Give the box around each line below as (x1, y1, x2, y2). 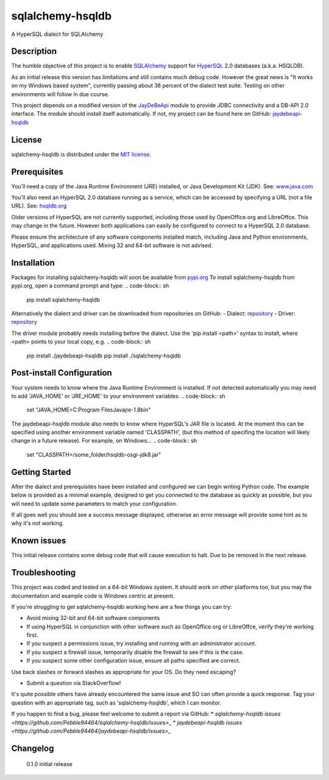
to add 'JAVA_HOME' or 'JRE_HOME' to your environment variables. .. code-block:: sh (11, 392, 225, 399)
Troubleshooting (11, 567, 76, 578)
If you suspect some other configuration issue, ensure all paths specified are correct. (26, 657, 241, 664)
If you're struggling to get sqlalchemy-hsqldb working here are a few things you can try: (11, 603, 232, 610)
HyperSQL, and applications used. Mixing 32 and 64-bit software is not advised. (11, 241, 213, 249)
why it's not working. (11, 519, 64, 527)
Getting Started (11, 466, 71, 477)
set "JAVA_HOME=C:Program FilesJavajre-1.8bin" (26, 406, 151, 413)
